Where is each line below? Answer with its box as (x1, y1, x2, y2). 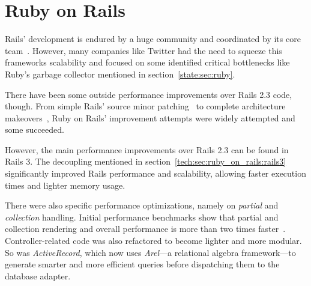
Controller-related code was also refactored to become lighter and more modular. (5, 234, 302, 247)
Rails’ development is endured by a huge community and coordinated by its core (5, 32, 301, 45)
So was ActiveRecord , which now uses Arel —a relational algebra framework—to (5, 246, 296, 258)
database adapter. (5, 269, 71, 282)
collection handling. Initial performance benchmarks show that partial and (5, 210, 279, 223)
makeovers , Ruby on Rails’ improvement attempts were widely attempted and (5, 111, 295, 124)
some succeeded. (5, 123, 64, 136)
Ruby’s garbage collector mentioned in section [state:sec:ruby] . (5, 67, 235, 80)
